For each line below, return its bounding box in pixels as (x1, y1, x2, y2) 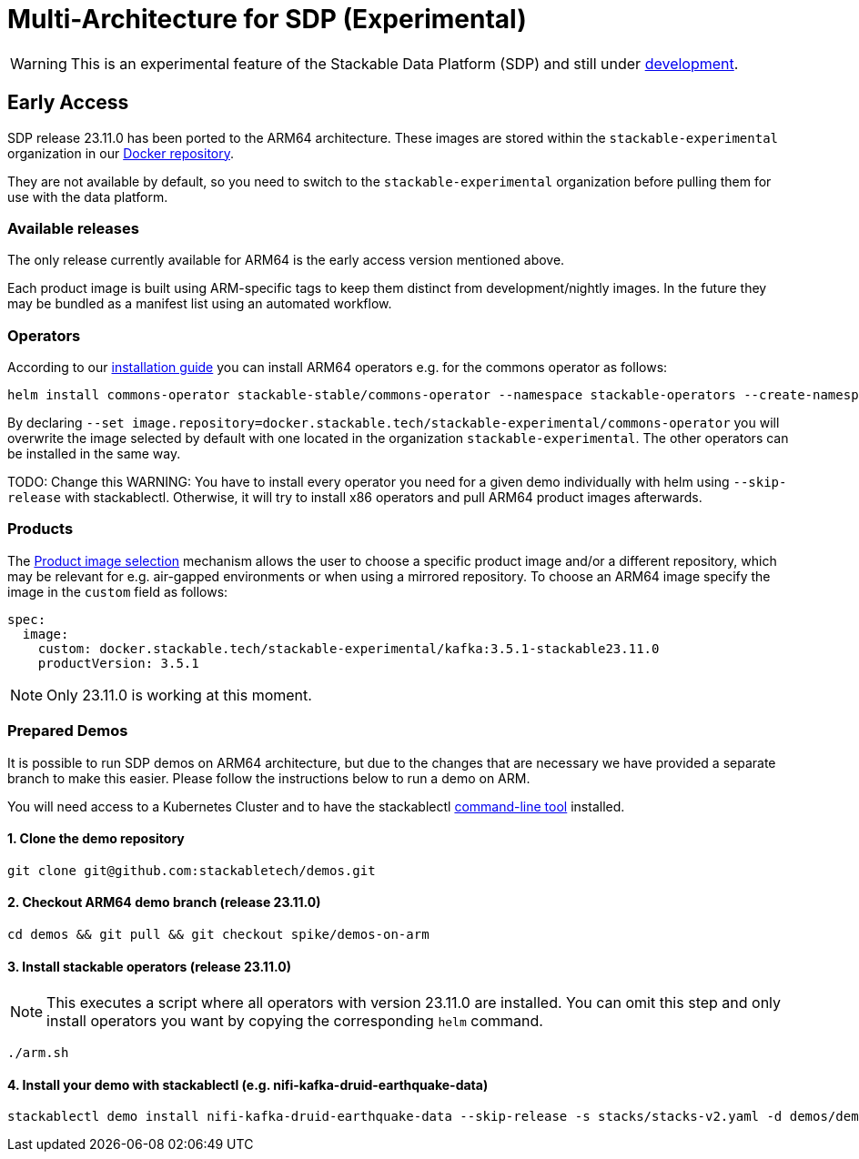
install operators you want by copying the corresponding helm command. (46, 1012, 543, 1031)
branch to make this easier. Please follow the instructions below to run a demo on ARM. (7, 770, 531, 786)
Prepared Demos (7, 721, 128, 741)
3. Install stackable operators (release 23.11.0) (7, 958, 291, 974)
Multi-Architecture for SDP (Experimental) (7, 4, 527, 35)
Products (7, 519, 74, 539)
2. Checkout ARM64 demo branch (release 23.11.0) (7, 894, 321, 911)
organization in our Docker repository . (7, 145, 235, 161)
